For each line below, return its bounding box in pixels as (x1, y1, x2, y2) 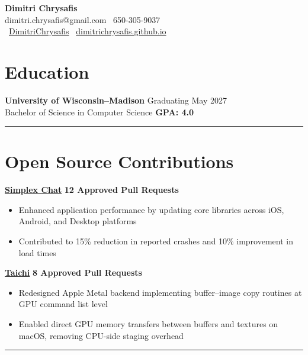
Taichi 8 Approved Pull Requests (5, 266, 142, 279)
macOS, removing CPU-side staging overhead (18, 329, 184, 341)
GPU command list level (18, 298, 108, 310)
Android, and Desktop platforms (18, 215, 137, 227)
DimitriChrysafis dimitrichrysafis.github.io (9, 25, 166, 37)
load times (18, 246, 56, 259)
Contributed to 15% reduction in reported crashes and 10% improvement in (18, 235, 293, 247)
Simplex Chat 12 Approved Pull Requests (5, 183, 179, 196)
